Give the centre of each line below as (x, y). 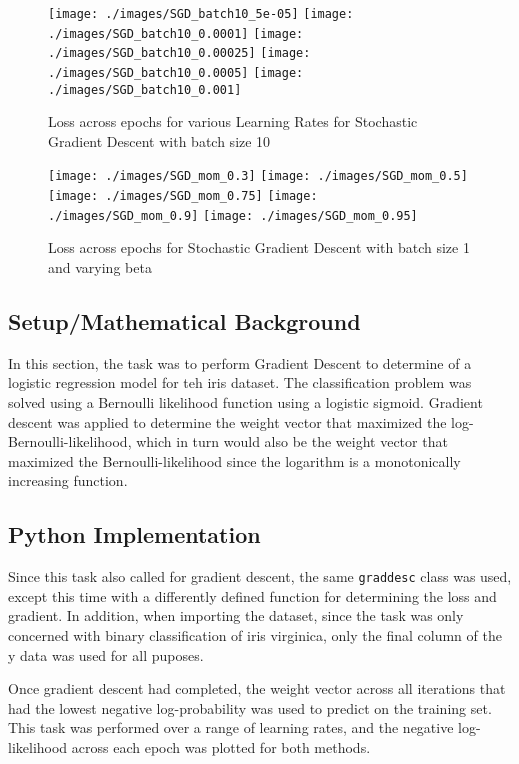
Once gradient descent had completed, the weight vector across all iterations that (257, 688)
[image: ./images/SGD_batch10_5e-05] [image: (201, 14)
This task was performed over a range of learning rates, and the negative (231, 727)
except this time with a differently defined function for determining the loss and (252, 595)
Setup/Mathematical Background (184, 321)
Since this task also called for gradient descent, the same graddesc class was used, (260, 576)
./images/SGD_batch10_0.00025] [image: (179, 53)
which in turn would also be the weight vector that (292, 441)
